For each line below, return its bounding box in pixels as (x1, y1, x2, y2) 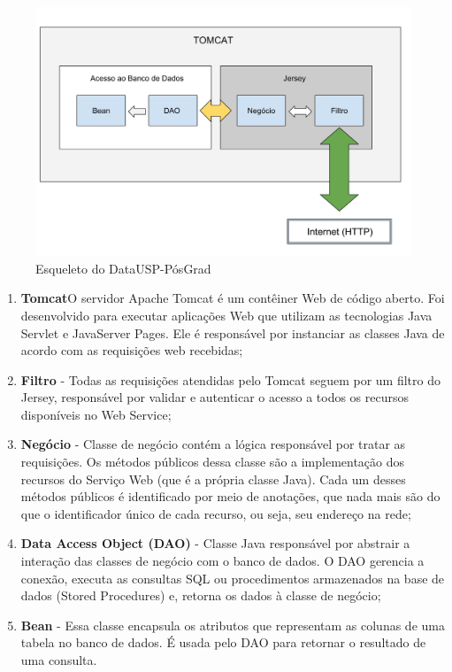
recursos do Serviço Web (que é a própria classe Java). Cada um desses (20, 469, 406, 488)
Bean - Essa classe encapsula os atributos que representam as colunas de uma (20, 615, 445, 634)
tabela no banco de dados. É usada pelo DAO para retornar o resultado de (20, 633, 426, 652)
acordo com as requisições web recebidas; (20, 341, 243, 359)
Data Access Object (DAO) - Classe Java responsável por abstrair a (20, 534, 410, 552)
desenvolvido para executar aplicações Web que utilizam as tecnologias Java (20, 305, 433, 324)
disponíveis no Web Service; (20, 405, 172, 423)
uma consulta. (20, 651, 97, 669)
